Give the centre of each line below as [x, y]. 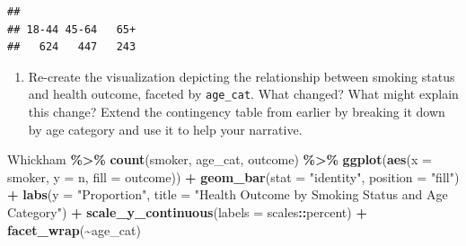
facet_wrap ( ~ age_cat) [74, 229]
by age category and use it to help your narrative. [165, 129]
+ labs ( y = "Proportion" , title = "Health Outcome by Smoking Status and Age [228, 194]
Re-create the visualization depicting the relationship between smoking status [242, 76]
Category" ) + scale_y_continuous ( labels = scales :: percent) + [187, 212]
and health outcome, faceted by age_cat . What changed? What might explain [243, 94]
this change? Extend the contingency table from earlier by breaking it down [237, 112]
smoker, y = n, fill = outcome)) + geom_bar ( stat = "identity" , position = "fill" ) [233, 176]
